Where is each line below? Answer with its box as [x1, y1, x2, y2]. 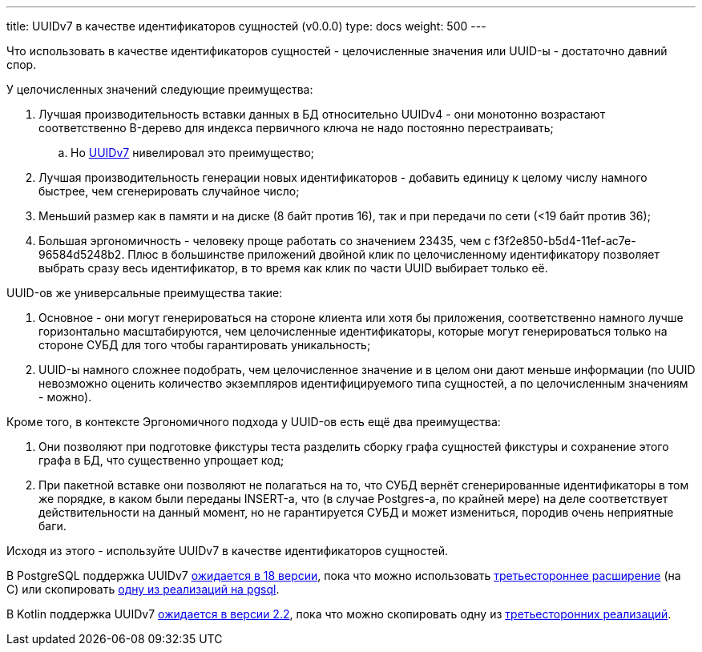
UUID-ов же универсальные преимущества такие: [6, 286, 283, 300]
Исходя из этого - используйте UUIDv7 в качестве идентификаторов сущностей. [6, 544, 448, 557]
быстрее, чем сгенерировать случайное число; [38, 184, 300, 198]
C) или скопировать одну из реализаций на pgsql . [6, 582, 280, 596]
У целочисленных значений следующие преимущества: [6, 83, 313, 96]
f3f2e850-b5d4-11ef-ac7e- [494, 234, 636, 248]
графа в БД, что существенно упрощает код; [38, 453, 284, 467]
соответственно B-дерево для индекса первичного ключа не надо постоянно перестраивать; [38, 121, 554, 135]
